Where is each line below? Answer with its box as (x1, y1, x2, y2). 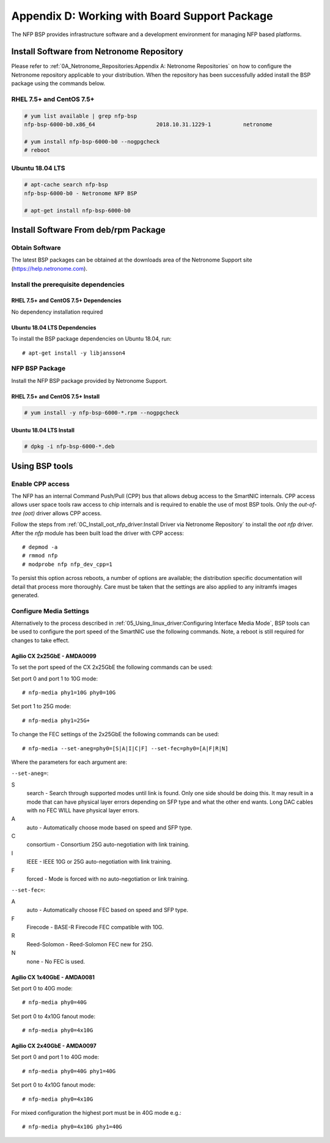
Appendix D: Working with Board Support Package (11, 9, 273, 23)
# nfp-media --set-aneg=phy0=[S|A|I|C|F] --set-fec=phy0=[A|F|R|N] (22, 745, 229, 752)
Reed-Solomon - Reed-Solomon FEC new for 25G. (26, 940, 153, 948)
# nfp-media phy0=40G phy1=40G (22, 1068, 116, 1074)
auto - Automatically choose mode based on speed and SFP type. (26, 824, 193, 831)
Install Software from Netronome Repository (11, 47, 183, 57)
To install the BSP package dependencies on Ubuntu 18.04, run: (11, 335, 172, 342)
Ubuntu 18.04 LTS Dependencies (11, 323, 97, 331)
